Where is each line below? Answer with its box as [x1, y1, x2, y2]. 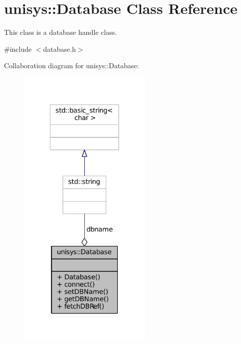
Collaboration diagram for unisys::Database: [4, 60, 139, 71]
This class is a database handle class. [4, 27, 117, 37]
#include [4, 43, 32, 54]
